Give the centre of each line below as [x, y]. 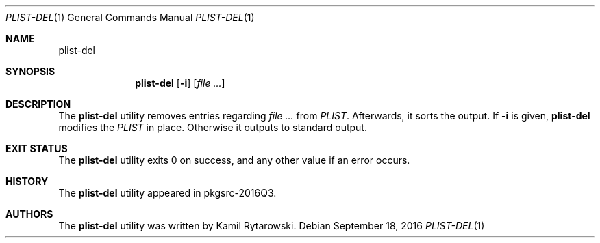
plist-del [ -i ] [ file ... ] [180, 83]
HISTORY [27, 181]
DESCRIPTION [38, 104]
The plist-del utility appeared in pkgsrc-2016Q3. [167, 193]
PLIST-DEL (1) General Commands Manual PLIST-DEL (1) [130, 17]
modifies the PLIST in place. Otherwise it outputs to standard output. [213, 127]
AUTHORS [29, 214]
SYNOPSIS [30, 71]
